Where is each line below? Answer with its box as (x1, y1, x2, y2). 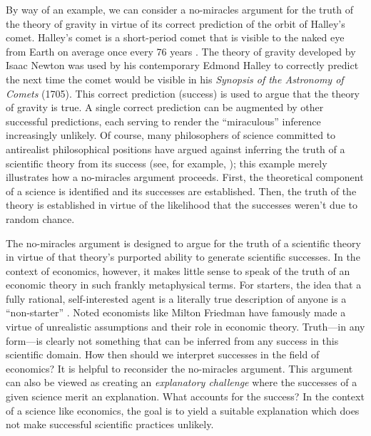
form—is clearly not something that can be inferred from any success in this (6, 333, 339, 348)
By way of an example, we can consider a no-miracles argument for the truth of (6, 2, 354, 16)
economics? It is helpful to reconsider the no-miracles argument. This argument (6, 360, 353, 375)
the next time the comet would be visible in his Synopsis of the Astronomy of (6, 71, 344, 86)
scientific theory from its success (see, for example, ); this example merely (6, 155, 327, 170)
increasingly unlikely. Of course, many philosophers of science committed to (6, 128, 336, 142)
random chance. (6, 211, 75, 226)
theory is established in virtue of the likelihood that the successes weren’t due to (6, 197, 357, 212)
